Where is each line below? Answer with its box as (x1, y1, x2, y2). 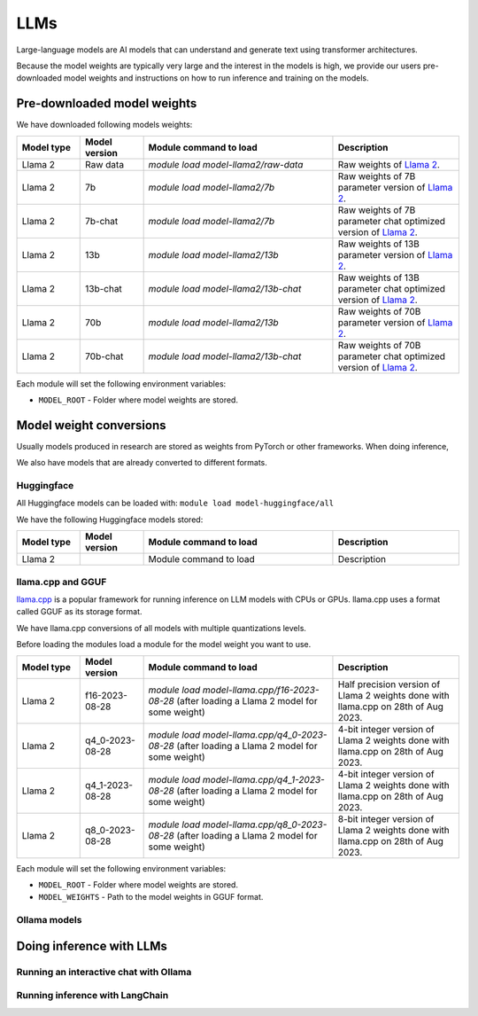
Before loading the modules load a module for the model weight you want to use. (16, 639, 312, 650)
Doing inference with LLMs (16, 938, 168, 953)
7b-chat (84, 215, 119, 227)
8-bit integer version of (337, 812, 435, 825)
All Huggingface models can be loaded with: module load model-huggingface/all (16, 497, 335, 509)
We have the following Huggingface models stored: (16, 514, 204, 525)
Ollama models (16, 914, 82, 926)
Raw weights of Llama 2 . (337, 158, 440, 170)
